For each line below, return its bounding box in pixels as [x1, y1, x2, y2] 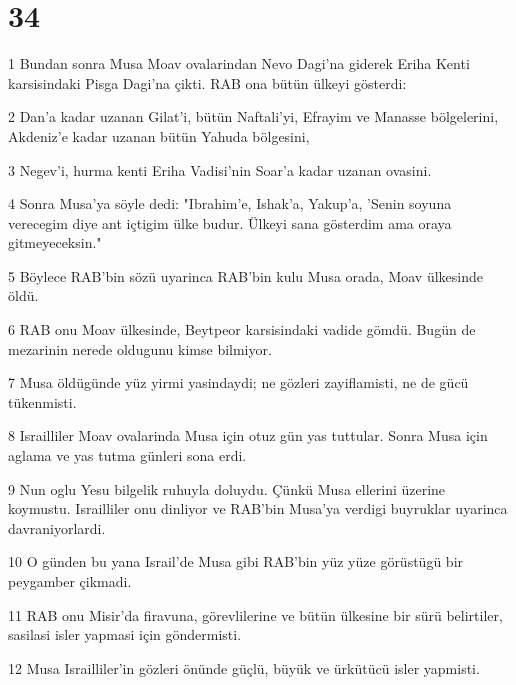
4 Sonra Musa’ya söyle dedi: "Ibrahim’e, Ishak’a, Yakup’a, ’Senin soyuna [8, 193, 452, 214]
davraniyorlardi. [8, 517, 106, 538]
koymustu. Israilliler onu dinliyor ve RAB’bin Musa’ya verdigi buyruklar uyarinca [8, 498, 508, 519]
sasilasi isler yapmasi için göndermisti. [8, 624, 242, 645]
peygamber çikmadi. [8, 571, 132, 591]
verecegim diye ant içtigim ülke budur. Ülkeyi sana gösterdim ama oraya [8, 212, 452, 233]
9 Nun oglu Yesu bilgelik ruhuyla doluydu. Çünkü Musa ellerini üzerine [8, 478, 446, 499]
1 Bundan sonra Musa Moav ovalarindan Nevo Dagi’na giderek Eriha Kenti [8, 53, 470, 74]
